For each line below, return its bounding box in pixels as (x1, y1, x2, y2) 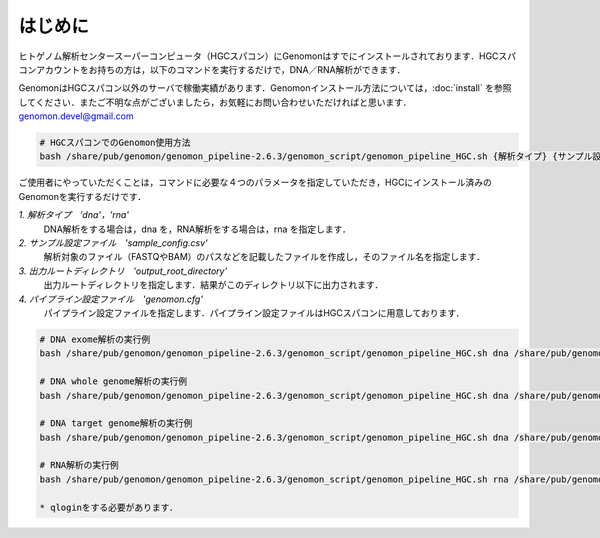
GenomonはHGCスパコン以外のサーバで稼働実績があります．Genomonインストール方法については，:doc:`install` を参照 (18, 82, 512, 94)
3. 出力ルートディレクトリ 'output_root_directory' (18, 265, 228, 277)
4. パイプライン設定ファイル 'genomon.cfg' (18, 293, 204, 305)
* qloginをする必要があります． (39, 501, 179, 513)
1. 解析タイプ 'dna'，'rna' (18, 209, 130, 221)
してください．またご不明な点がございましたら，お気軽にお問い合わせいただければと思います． (18, 96, 412, 108)
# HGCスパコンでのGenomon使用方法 (39, 137, 191, 149)
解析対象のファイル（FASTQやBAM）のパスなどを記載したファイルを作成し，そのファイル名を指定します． (43, 251, 485, 263)
